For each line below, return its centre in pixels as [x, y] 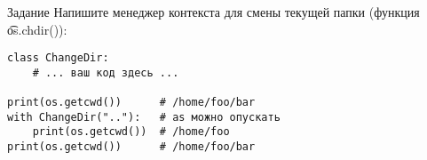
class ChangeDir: [58, 58]
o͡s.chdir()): [37, 29]
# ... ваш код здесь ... [106, 72]
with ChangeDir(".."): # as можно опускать [144, 117]
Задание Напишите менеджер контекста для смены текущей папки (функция [213, 12]
